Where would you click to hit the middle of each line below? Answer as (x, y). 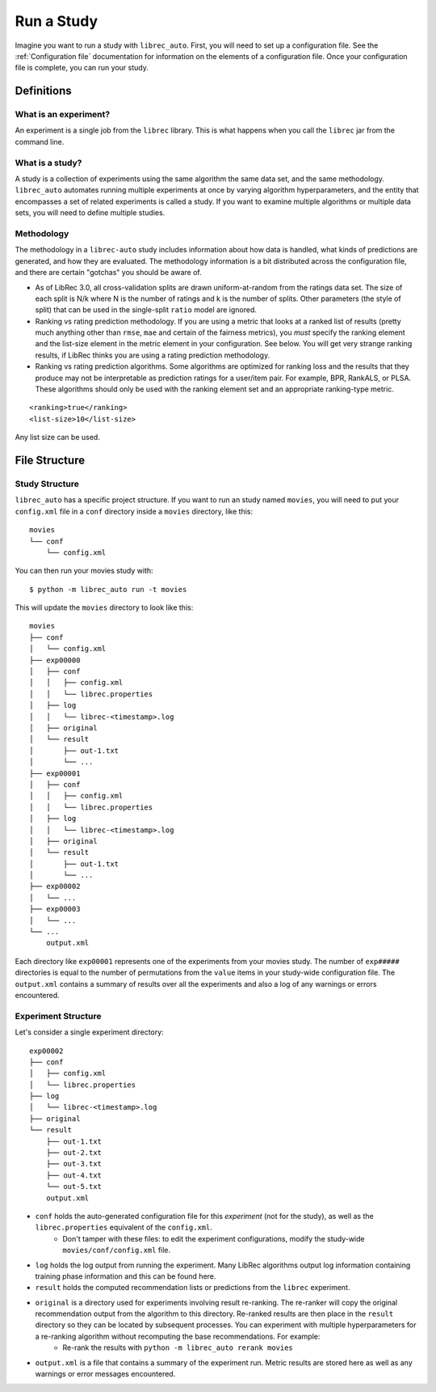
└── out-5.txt (74, 1187)
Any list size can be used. (57, 438)
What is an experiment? (63, 115)
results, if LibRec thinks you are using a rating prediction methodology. (153, 355)
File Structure (50, 460)
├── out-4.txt (74, 1175)
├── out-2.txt (74, 1153)
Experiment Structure (58, 1016)
